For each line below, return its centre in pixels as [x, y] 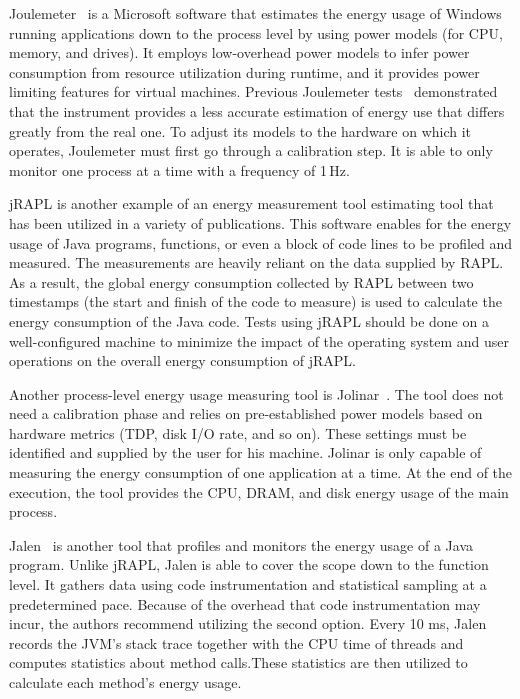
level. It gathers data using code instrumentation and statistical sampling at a [248, 584]
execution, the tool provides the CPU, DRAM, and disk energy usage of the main [259, 491]
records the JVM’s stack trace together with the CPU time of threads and [236, 642]
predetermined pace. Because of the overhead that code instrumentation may [245, 603]
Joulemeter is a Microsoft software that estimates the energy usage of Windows [255, 13]
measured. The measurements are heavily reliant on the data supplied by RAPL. [256, 262]
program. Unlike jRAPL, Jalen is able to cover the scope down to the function [249, 564]
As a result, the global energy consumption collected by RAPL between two [241, 281]
